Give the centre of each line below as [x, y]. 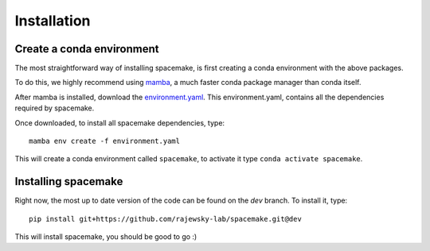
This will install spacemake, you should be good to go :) [106, 237]
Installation [53, 21]
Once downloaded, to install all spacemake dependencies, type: [120, 122]
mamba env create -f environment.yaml [105, 141]
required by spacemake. [55, 108]
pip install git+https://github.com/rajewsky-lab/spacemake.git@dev [165, 219]
